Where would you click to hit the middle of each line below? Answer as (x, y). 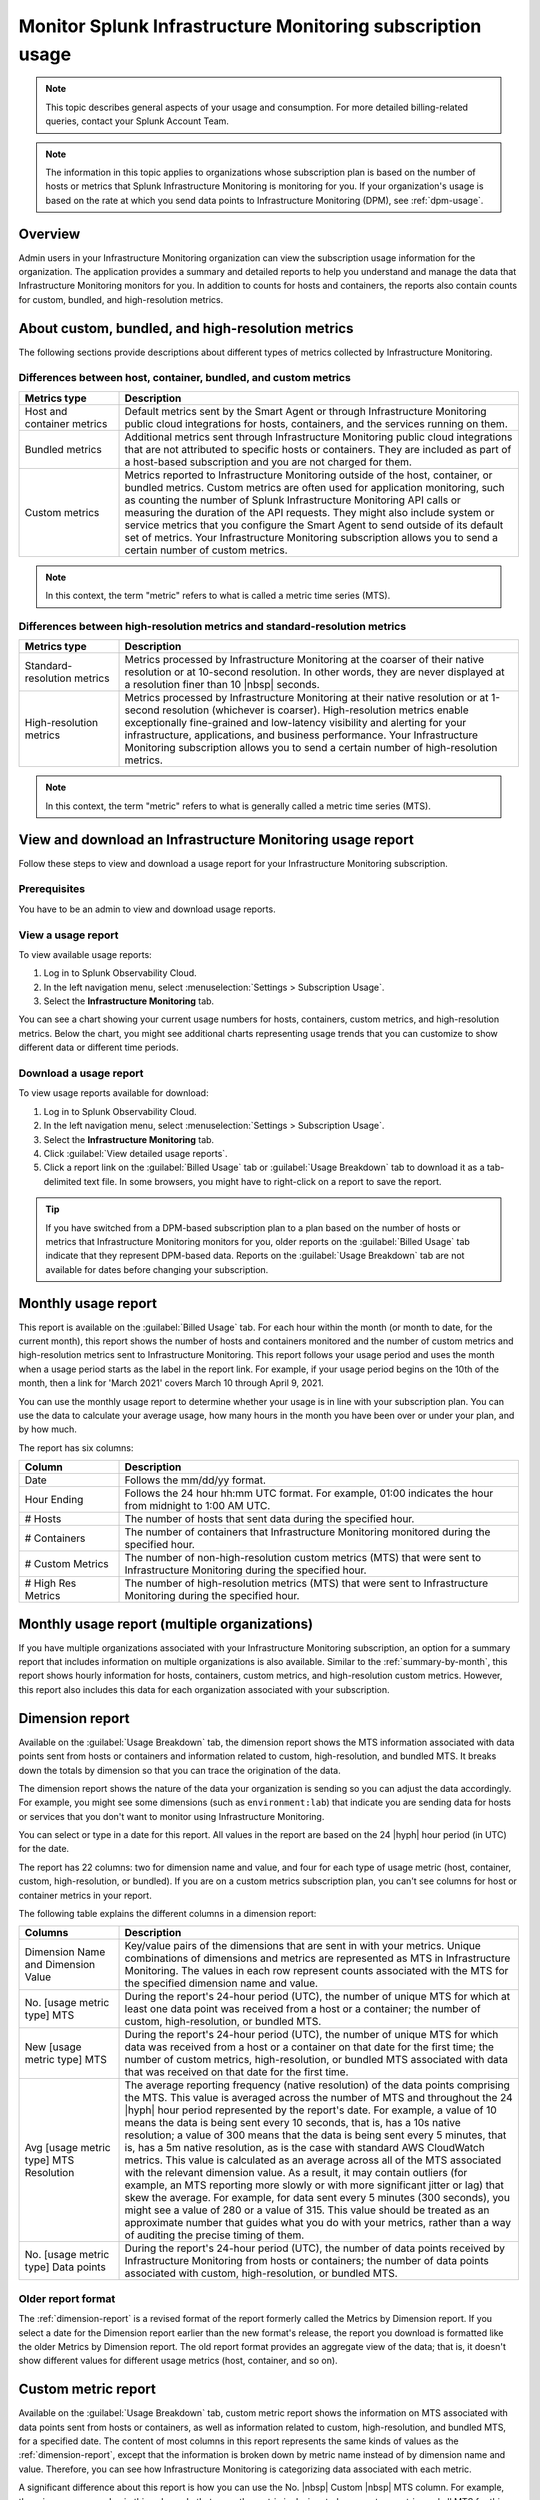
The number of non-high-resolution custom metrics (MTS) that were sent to (303, 1558)
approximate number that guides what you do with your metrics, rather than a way (318, 2223)
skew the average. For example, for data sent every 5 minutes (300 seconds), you (317, 2198)
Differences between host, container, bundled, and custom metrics (185, 378)
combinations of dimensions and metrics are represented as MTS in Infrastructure (317, 1958)
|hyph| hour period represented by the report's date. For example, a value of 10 (310, 2110)
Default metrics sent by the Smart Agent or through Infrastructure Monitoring (305, 411)
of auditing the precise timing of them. (214, 2235)
